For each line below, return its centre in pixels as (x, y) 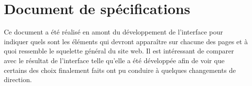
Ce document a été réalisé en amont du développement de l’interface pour (114, 32)
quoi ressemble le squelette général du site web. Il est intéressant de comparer (119, 51)
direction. (18, 79)
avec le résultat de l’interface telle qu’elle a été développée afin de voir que (114, 60)
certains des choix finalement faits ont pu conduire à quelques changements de (120, 70)
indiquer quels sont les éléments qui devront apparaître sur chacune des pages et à (126, 41)
